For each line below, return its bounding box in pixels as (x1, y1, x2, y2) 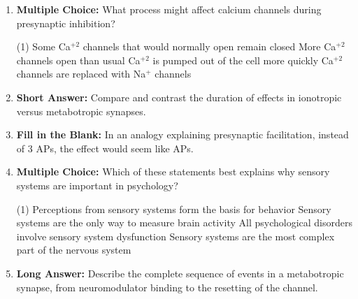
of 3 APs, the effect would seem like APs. (16, 140, 194, 155)
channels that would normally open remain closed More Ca (83, 39, 336, 54)
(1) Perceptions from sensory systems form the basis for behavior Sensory (16, 201, 331, 216)
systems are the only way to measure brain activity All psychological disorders (16, 215, 352, 230)
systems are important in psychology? (16, 177, 178, 192)
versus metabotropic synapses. (16, 103, 146, 118)
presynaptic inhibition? (16, 15, 115, 30)
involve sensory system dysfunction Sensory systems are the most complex (16, 228, 335, 243)
